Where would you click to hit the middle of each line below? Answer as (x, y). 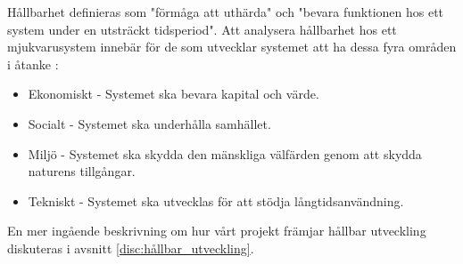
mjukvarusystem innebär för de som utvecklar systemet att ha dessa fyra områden (232, 47)
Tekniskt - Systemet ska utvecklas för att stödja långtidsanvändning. (216, 200)
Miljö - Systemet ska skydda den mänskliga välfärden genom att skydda (225, 153)
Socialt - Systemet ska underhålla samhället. (149, 123)
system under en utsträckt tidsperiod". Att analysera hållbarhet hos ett (202, 29)
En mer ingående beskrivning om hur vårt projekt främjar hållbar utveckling (217, 231)
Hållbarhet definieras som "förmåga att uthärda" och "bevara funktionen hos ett (226, 12)
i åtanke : (33, 64)
